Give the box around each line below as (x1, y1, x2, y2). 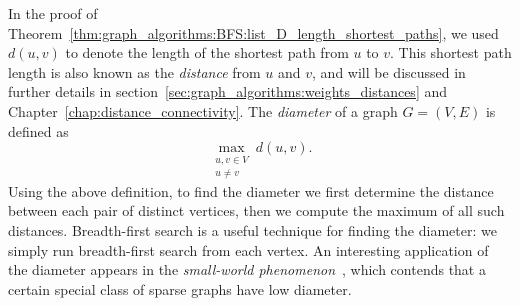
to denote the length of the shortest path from (65, 42, 349, 63)
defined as (8, 120, 69, 141)
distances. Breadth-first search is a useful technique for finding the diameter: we (8, 220, 497, 240)
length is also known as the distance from (8, 61, 261, 82)
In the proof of (8, 3, 98, 23)
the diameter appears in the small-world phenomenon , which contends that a (8, 259, 486, 280)
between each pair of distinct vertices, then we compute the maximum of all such (8, 200, 505, 221)
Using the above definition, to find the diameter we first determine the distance (8, 180, 494, 201)
